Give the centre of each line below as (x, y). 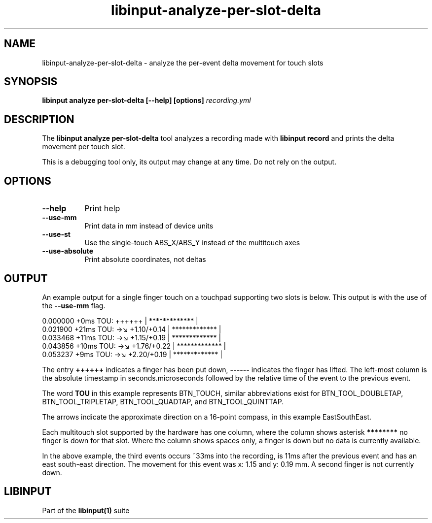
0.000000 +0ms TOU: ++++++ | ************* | (120, 321)
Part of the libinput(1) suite (86, 510)
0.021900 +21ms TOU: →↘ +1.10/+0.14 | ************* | (132, 329)
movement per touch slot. (84, 147)
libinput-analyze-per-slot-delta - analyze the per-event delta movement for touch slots (183, 63)
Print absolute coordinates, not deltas (145, 260)
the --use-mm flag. (74, 305)
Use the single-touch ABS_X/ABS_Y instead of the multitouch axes (192, 243)
